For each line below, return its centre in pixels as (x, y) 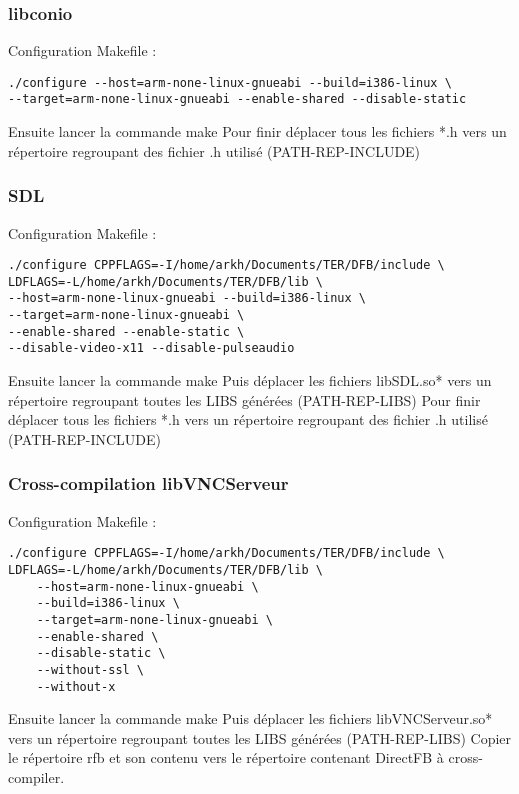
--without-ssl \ (90, 669)
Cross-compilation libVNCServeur (148, 483)
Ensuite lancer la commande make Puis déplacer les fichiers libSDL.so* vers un (250, 380)
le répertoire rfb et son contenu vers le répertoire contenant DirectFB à (226, 757)
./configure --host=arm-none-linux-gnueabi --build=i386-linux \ (230, 82)
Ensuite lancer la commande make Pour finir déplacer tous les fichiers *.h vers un (257, 131)
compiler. (36, 776)
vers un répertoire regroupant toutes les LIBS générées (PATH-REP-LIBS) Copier (260, 737)
